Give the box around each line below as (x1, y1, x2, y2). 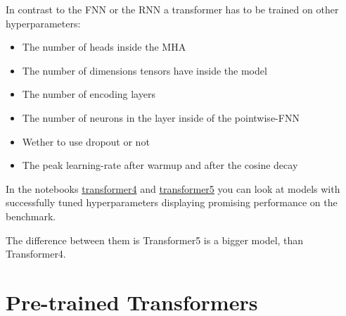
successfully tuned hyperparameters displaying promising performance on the (6, 195, 338, 210)
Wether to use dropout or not (22, 134, 150, 148)
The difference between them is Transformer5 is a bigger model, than (6, 232, 304, 247)
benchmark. (6, 208, 56, 223)
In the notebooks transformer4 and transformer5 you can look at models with (6, 181, 340, 196)
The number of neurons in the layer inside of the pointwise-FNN (22, 110, 300, 125)
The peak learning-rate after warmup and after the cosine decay (22, 158, 298, 172)
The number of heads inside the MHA (22, 39, 186, 54)
